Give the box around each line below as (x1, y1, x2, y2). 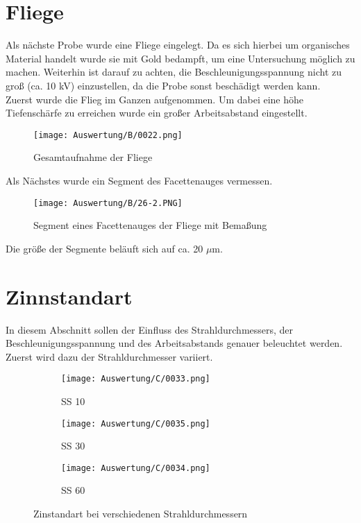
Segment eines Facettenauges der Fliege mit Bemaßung (33, 218, 267, 232)
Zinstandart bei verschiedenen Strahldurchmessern (33, 506, 248, 521)
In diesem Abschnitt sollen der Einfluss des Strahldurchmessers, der (6, 322, 294, 336)
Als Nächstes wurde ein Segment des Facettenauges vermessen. (6, 173, 273, 187)
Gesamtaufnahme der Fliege (33, 150, 153, 164)
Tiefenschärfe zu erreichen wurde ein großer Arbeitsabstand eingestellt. (6, 105, 308, 120)
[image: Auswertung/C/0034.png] (61, 463, 210, 473)
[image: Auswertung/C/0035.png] (61, 418, 210, 429)
